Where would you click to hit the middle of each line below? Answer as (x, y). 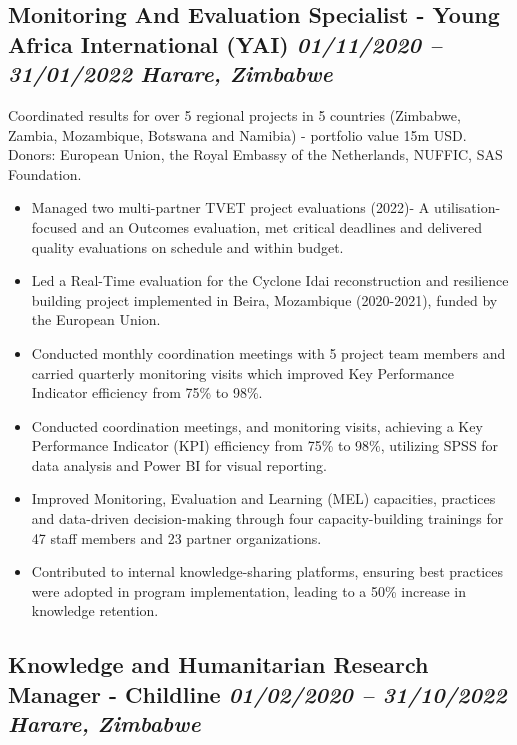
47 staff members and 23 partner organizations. (176, 537)
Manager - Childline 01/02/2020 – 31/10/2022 (257, 693)
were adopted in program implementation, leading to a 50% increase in (249, 590)
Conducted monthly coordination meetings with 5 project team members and (268, 352)
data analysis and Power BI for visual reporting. (179, 464)
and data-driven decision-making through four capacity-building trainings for (267, 518)
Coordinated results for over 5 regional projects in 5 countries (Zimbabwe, (234, 114)
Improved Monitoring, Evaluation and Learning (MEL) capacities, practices (263, 498)
